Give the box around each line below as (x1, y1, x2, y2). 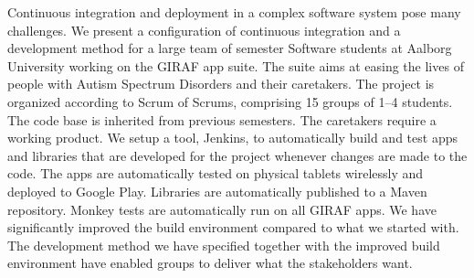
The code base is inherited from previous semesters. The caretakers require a (7, 110, 437, 129)
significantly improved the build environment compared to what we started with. (7, 218, 459, 237)
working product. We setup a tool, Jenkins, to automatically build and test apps (7, 128, 458, 147)
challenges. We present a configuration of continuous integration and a (7, 20, 401, 39)
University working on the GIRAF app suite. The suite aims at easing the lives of (7, 56, 464, 75)
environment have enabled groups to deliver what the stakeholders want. (7, 253, 413, 273)
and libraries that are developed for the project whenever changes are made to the (7, 145, 468, 165)
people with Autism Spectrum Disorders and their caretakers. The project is (7, 74, 435, 93)
